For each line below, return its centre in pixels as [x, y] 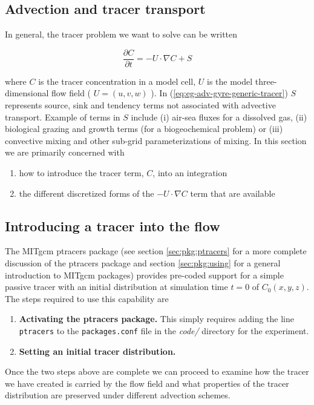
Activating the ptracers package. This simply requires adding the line [156, 319]
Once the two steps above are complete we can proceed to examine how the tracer [157, 371]
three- [266, 81]
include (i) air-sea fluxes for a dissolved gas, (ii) [219, 117]
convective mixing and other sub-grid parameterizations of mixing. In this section [156, 140]
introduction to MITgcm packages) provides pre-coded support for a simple [144, 275]
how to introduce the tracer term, [81, 173]
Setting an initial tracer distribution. [97, 351]
